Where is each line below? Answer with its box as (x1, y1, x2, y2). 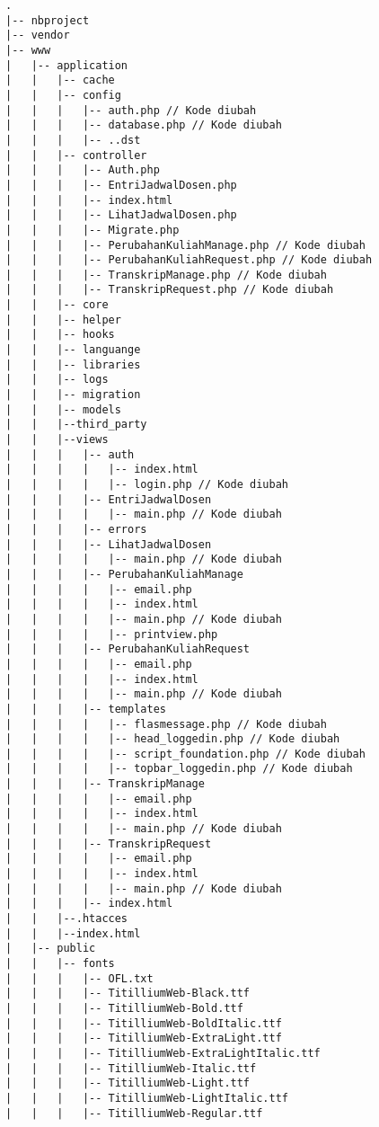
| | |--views (5, 433, 109, 447)
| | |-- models (5, 403, 121, 416)
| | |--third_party (5, 418, 147, 431)
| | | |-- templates (5, 702, 166, 715)
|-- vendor (5, 29, 70, 42)
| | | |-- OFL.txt (5, 972, 154, 985)
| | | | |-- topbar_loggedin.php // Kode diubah (5, 762, 353, 776)
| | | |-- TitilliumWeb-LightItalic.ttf (5, 1091, 288, 1105)
